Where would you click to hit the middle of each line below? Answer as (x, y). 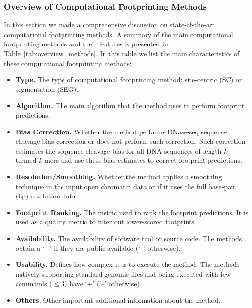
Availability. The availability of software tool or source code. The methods (129, 238)
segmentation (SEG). (47, 89)
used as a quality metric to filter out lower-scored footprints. (106, 222)
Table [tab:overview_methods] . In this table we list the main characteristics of (122, 53)
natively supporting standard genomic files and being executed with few (123, 274)
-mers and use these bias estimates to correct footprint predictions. (142, 160)
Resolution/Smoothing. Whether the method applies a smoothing (119, 176)
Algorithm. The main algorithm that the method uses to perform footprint (130, 105)
